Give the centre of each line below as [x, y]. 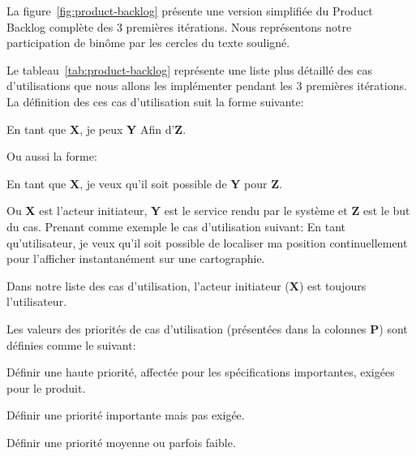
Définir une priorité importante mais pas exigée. [126, 415]
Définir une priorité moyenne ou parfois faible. [121, 442]
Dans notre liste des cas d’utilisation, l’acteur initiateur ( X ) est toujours [187, 285]
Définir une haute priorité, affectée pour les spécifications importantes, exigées [201, 372]
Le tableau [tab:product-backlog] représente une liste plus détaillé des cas [190, 69]
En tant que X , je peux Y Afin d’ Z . [96, 129]
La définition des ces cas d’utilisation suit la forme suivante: [155, 101]
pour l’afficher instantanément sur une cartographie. [136, 258]
